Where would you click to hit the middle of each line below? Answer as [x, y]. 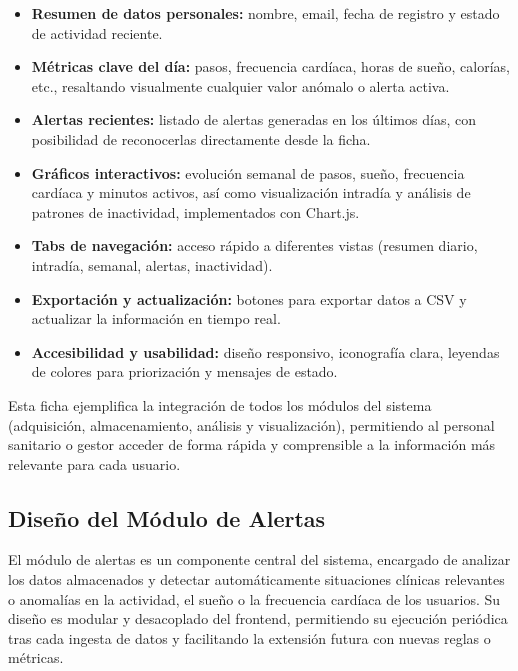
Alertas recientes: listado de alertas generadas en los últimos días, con [253, 119]
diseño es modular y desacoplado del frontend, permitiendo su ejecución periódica [258, 618]
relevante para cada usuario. [94, 463]
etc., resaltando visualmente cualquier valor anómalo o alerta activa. [240, 85]
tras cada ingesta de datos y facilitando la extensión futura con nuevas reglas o [249, 637]
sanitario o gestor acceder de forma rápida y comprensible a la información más [252, 444]
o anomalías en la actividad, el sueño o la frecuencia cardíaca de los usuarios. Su [254, 598]
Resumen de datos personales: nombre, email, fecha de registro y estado [265, 13]
